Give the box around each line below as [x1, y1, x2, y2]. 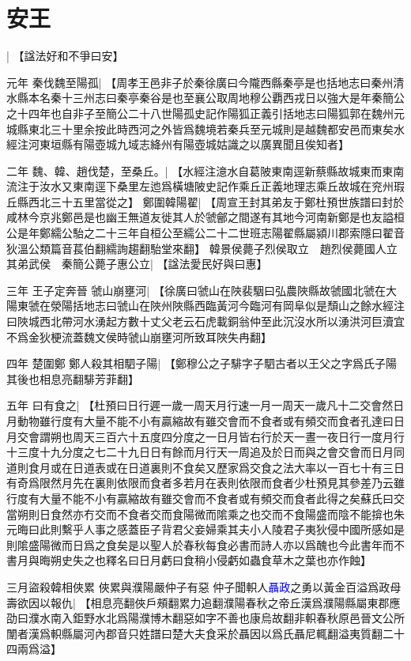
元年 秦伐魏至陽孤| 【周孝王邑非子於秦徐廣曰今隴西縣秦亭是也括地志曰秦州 [6, 74, 394, 90]
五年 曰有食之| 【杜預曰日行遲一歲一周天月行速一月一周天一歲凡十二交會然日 [6, 397, 405, 414]
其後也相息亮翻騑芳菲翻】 [6, 370, 139, 387]
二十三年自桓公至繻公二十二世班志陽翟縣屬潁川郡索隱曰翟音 [94, 225, 405, 241]
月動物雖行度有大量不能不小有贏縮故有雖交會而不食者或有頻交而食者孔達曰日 [6, 413, 405, 429]
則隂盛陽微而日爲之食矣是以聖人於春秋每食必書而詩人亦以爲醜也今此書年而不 [6, 536, 405, 553]
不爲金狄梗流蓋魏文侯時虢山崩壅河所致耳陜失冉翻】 [6, 328, 272, 345]
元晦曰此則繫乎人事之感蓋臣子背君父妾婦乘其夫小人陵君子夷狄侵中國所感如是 [6, 521, 405, 538]
